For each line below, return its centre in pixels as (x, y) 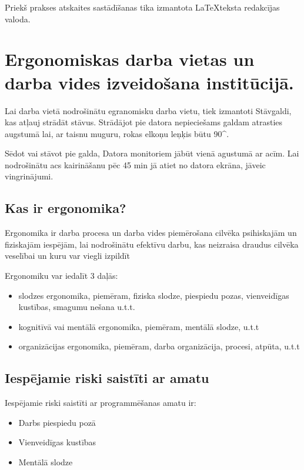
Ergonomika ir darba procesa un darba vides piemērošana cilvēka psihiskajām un (151, 233)
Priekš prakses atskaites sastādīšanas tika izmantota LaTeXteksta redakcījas (142, 7)
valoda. (18, 19)
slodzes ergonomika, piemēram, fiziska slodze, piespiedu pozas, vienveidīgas (154, 295)
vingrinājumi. (29, 176)
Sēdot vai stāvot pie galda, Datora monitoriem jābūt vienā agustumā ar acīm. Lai (152, 153)
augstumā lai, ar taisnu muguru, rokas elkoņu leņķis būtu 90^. (117, 133)
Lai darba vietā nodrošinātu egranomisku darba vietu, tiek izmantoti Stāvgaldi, (148, 110)
